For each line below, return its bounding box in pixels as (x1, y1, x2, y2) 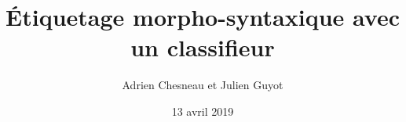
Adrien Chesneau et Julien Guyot (122, 77, 283, 93)
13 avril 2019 (171, 102, 234, 119)
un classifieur (130, 31, 275, 63)
